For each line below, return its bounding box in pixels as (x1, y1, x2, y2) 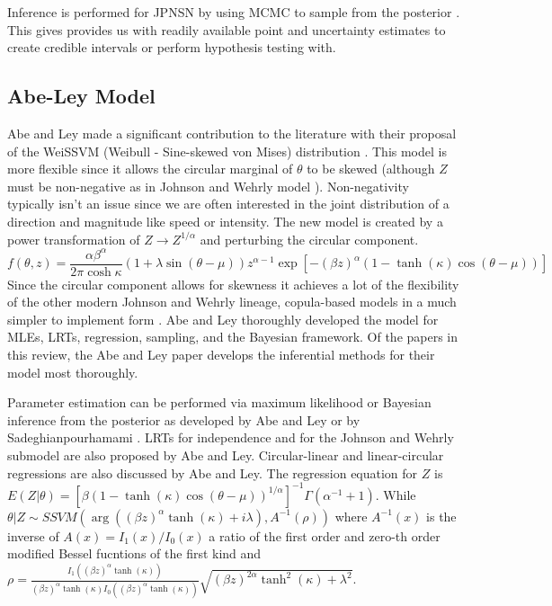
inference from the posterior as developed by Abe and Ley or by (7, 410, 361, 429)
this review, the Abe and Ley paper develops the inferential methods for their (7, 345, 435, 364)
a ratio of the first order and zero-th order (209, 526, 441, 545)
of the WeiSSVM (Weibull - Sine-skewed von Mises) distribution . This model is (7, 141, 447, 160)
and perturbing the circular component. (200, 229, 419, 248)
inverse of (7, 526, 59, 545)
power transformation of (7, 229, 140, 248)
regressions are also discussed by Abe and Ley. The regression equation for (7, 463, 418, 482)
